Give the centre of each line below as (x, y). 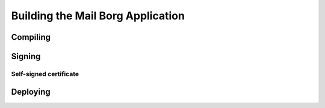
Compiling (31, 37)
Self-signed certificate (45, 74)
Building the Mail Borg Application (98, 16)
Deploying (31, 91)
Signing (26, 56)
